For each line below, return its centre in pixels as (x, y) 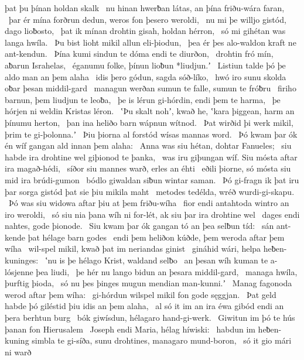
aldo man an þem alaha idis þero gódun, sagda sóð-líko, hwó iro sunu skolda (146, 76)
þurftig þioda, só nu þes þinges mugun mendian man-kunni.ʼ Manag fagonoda (148, 283)
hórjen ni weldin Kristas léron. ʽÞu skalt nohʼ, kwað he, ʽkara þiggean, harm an (150, 111)
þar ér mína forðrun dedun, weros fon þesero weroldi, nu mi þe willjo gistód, (147, 19)
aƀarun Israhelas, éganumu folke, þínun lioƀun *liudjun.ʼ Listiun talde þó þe (145, 65)
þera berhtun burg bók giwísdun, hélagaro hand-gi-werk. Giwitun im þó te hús (150, 318)
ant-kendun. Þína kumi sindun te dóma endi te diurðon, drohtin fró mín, (139, 54)
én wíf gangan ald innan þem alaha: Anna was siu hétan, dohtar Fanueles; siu (148, 145)
